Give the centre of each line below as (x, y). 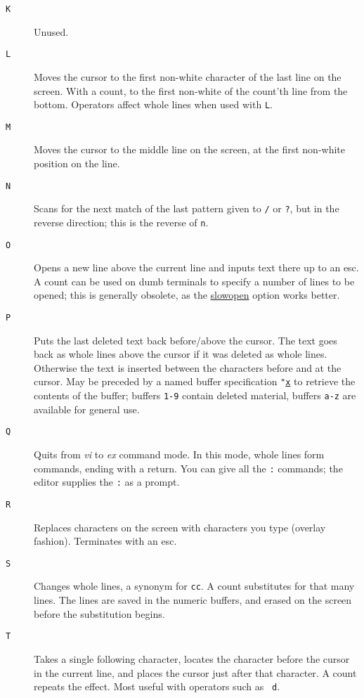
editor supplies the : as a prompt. (107, 482)
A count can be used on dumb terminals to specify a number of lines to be (194, 281)
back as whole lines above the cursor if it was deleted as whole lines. (181, 354)
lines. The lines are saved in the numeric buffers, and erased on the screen (193, 600)
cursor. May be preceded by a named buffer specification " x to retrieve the (195, 381)
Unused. (51, 31)
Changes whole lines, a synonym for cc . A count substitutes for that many (194, 586)
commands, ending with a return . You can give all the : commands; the (188, 468)
